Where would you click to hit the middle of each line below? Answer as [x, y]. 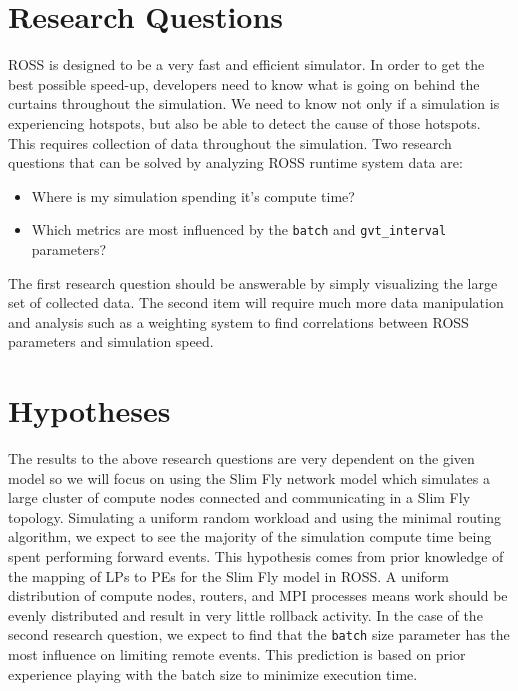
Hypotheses [89, 410]
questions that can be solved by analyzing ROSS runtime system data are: [235, 162]
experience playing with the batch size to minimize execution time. [213, 673]
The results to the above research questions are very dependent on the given [241, 458]
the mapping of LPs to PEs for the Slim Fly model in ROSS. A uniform [228, 575]
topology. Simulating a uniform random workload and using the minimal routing [255, 516]
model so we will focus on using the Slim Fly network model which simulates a [249, 477]
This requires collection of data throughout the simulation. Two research [230, 142]
